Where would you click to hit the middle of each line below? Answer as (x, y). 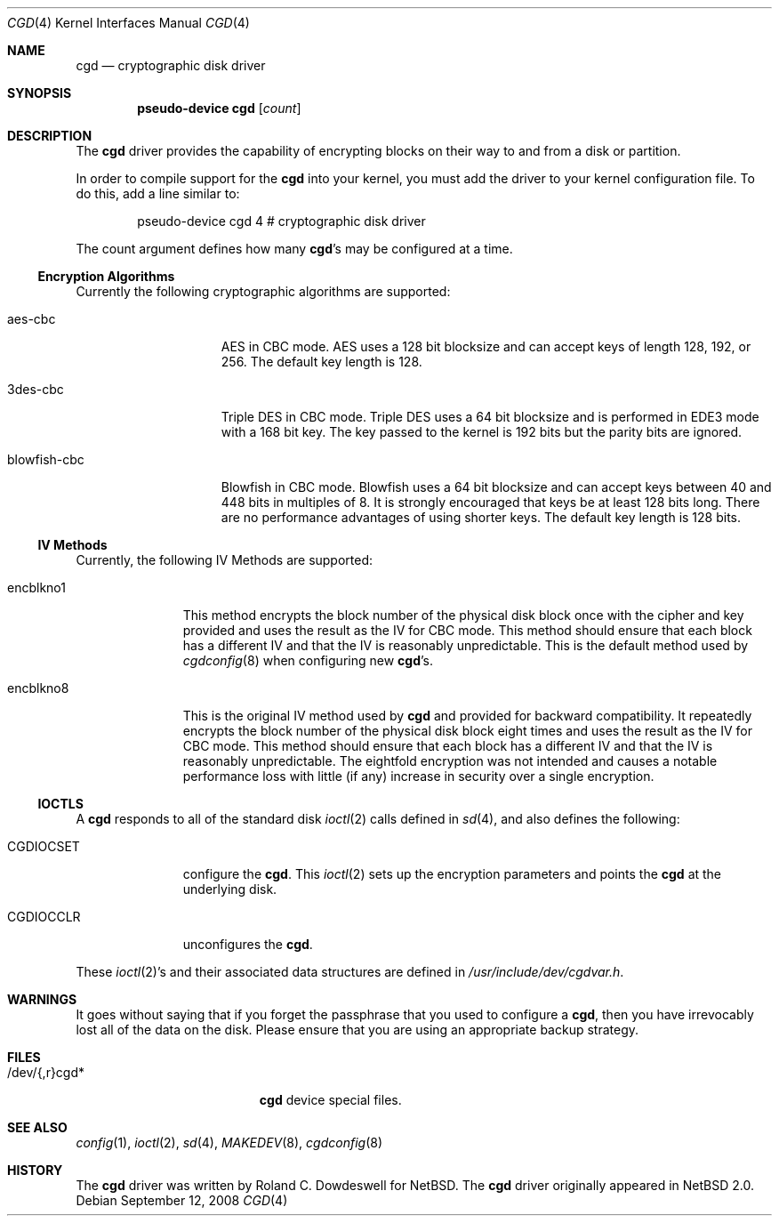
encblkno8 (38, 688)
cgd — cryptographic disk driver (171, 65)
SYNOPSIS (40, 93)
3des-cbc (36, 389)
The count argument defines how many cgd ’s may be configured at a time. (294, 249)
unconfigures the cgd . (248, 944)
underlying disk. (230, 889)
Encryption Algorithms (106, 276)
